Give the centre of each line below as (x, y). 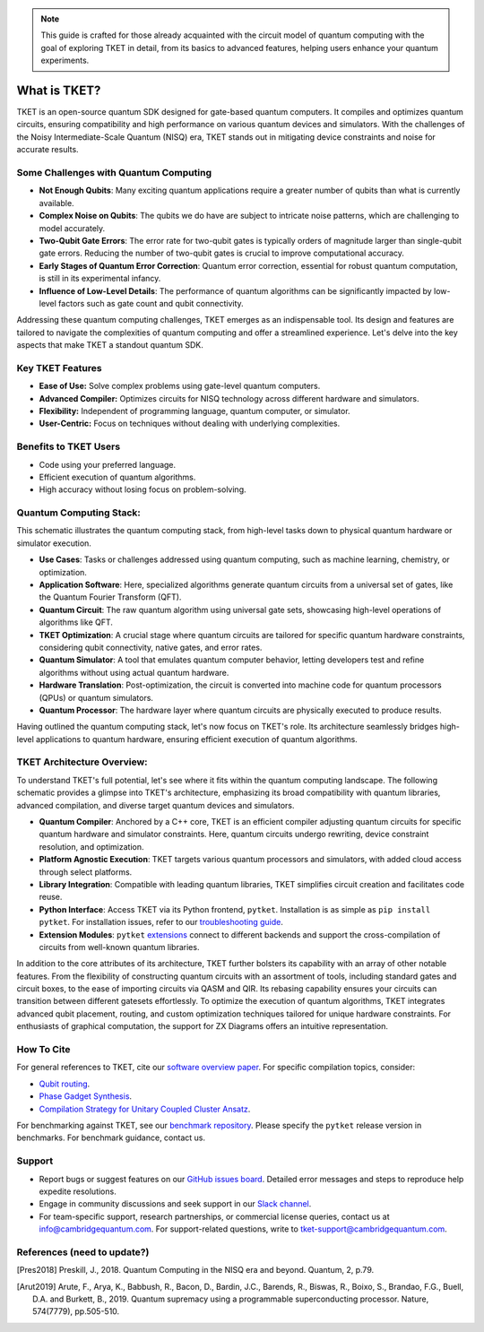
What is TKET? (59, 90)
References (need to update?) (83, 1252)
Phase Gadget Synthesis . (86, 1096)
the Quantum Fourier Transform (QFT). (110, 597)
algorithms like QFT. (76, 622)
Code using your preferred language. (108, 464)
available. (57, 203)
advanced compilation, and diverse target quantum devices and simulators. (156, 805)
